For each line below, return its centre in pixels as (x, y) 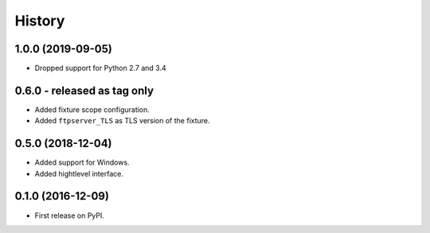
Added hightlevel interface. (79, 173)
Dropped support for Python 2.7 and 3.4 (100, 68)
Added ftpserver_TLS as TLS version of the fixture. (122, 121)
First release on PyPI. (70, 216)
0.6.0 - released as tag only (84, 90)
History (40, 21)
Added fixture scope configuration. (92, 109)
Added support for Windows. (82, 162)
